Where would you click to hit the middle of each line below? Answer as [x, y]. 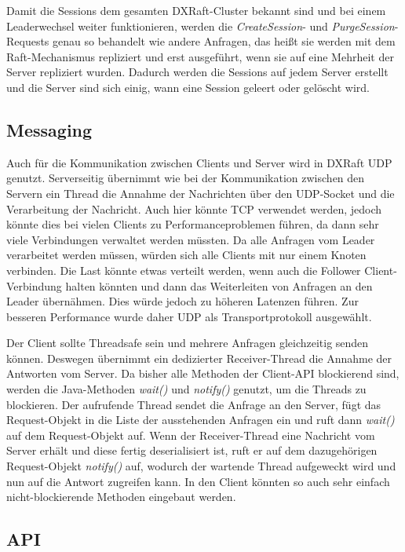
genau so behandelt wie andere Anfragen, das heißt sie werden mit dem [224, 41]
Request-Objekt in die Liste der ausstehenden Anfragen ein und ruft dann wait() [201, 420]
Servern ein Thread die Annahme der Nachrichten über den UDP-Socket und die [201, 193]
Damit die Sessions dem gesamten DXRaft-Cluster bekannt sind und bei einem [196, 10]
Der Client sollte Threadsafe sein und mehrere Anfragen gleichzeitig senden [188, 343]
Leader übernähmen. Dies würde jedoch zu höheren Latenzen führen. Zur [182, 301]
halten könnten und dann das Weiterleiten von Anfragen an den [219, 285]
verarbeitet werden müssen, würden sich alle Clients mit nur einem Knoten [186, 255]
